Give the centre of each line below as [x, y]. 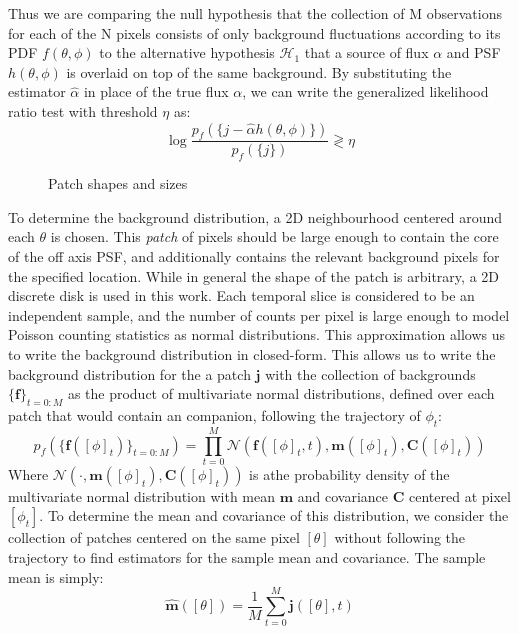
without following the [400, 537]
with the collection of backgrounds [370, 373]
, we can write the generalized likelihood [365, 91]
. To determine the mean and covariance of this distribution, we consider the [274, 515]
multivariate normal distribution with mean [142, 495]
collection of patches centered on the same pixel [154, 537]
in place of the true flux [156, 91]
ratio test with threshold [83, 110]
